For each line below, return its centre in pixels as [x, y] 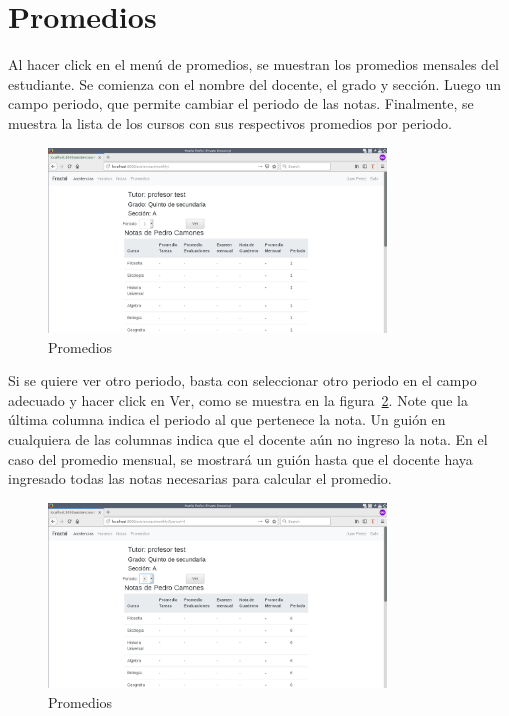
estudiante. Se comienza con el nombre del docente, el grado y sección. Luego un [255, 83]
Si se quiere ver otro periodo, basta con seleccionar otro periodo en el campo [242, 380]
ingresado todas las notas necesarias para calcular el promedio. [200, 478]
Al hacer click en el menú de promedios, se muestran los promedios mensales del [253, 64]
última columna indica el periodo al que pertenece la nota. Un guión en [227, 419]
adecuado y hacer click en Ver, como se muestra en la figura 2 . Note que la [238, 399]
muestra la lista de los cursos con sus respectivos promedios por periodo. [230, 122]
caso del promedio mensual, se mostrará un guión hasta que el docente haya [240, 458]
